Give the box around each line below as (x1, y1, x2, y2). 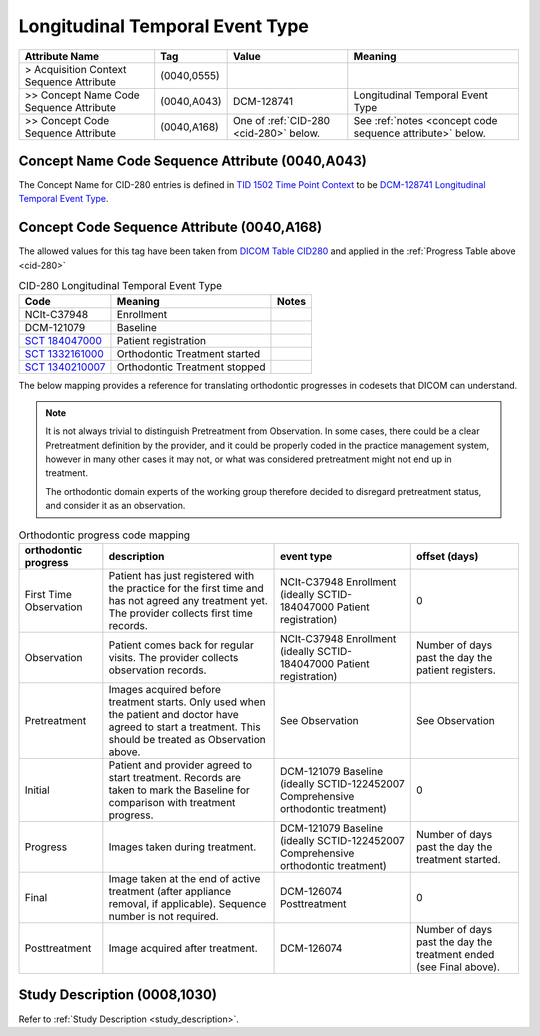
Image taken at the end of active (108, 872, 261, 886)
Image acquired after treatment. (108, 941, 259, 955)
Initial (24, 783, 50, 797)
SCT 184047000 (24, 333, 102, 347)
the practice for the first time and (108, 581, 264, 595)
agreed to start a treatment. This (108, 720, 261, 734)
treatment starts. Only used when (108, 695, 266, 709)
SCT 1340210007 (24, 360, 106, 374)
